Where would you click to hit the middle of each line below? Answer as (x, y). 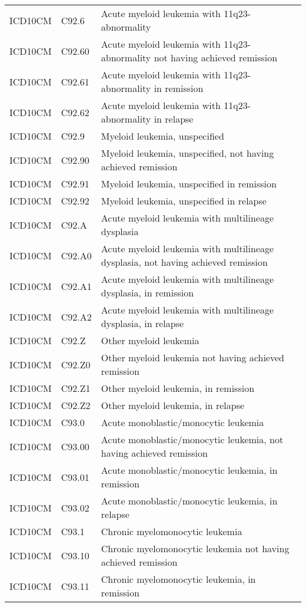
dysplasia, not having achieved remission (184, 262)
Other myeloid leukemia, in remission (178, 388)
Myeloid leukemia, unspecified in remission (189, 184)
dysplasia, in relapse (142, 323)
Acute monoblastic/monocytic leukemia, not (192, 439)
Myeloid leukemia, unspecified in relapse (184, 201)
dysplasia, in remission (147, 293)
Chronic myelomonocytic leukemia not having (195, 548)
